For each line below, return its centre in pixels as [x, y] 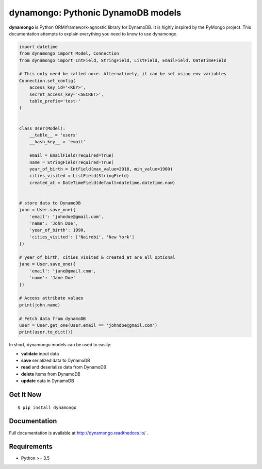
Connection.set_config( [48, 81]
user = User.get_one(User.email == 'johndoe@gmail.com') [88, 325]
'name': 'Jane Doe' [53, 278]
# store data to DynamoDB [50, 203]
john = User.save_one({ [48, 210]
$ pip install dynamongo [47, 407]
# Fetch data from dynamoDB [52, 318]
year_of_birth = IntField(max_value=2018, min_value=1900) [101, 169]
